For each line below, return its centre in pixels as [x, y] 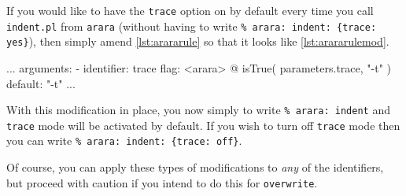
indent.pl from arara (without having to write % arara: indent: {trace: [192, 26]
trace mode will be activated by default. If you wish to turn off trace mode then [203, 125]
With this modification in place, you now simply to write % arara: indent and [198, 110]
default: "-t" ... [41, 83]
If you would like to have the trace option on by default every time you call [190, 10]
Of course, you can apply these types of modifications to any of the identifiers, [195, 167]
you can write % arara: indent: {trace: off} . [124, 141]
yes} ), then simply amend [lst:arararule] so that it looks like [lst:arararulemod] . [198, 41]
